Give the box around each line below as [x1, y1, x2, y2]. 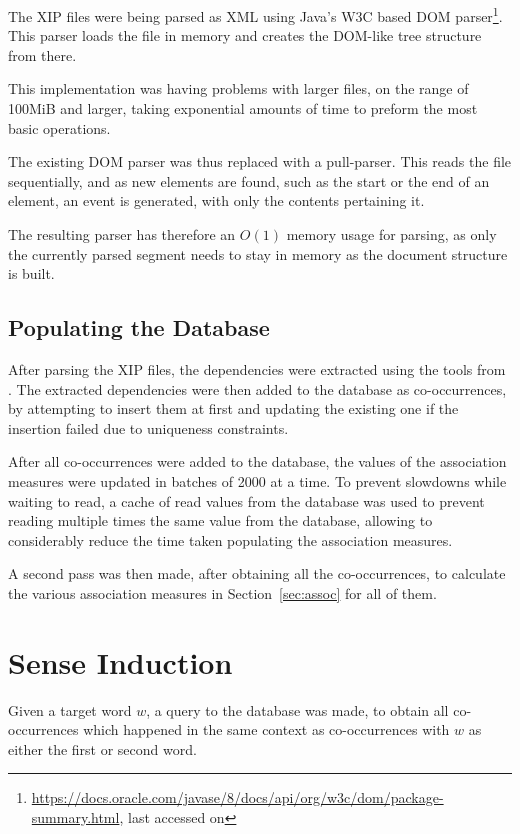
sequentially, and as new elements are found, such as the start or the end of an [8, 170, 490, 191]
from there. [8, 44, 77, 65]
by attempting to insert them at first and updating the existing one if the [8, 398, 459, 419]
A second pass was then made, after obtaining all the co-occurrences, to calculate [8, 563, 506, 584]
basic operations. [8, 117, 111, 138]
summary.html [31, 807, 120, 828]
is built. [8, 263, 55, 284]
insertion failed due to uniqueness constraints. [8, 417, 289, 438]
